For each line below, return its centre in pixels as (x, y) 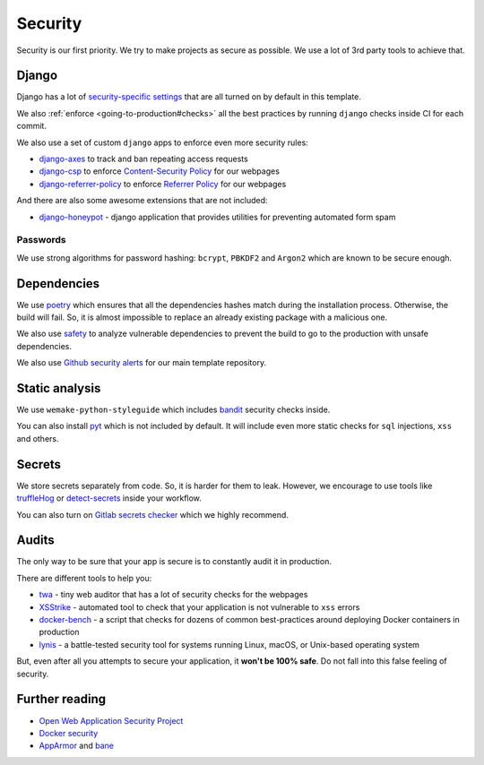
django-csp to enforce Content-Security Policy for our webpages (159, 171)
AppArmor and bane (77, 746)
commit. (31, 126)
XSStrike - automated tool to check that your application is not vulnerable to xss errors (199, 607)
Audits (35, 541)
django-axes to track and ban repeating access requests (143, 159)
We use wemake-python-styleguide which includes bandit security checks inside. (173, 410)
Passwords (41, 240)
